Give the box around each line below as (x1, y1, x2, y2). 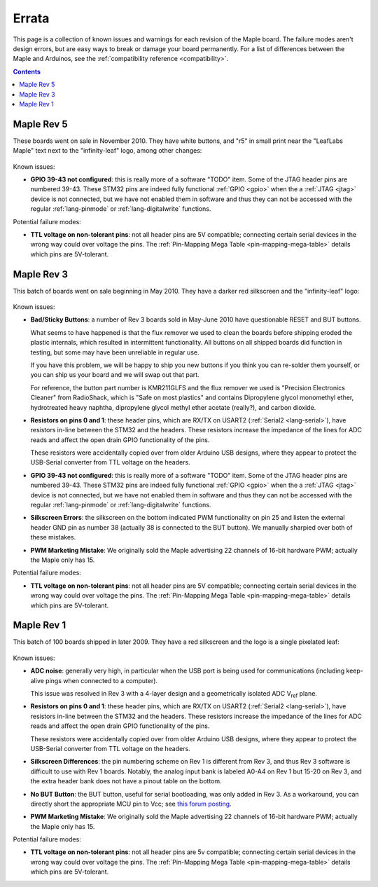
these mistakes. (30, 533, 76, 542)
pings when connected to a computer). (45, 676, 157, 685)
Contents (13, 67, 41, 76)
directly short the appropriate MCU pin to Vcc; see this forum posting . (30, 799, 232, 808)
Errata (13, 11, 50, 26)
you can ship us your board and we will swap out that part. (30, 371, 199, 379)
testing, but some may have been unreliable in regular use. (30, 348, 199, 357)
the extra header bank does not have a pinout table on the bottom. (30, 777, 222, 785)
